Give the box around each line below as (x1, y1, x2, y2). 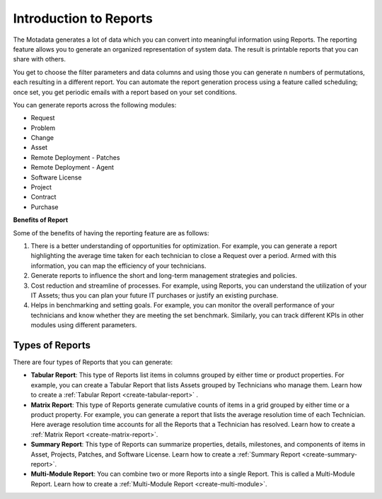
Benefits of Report (13, 216, 69, 224)
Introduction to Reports (13, 11, 154, 26)
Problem (30, 124, 56, 132)
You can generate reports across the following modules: (13, 100, 177, 109)
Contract (30, 193, 57, 201)
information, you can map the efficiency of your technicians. (30, 262, 207, 270)
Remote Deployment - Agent (30, 163, 115, 172)
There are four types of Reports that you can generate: (13, 358, 173, 366)
